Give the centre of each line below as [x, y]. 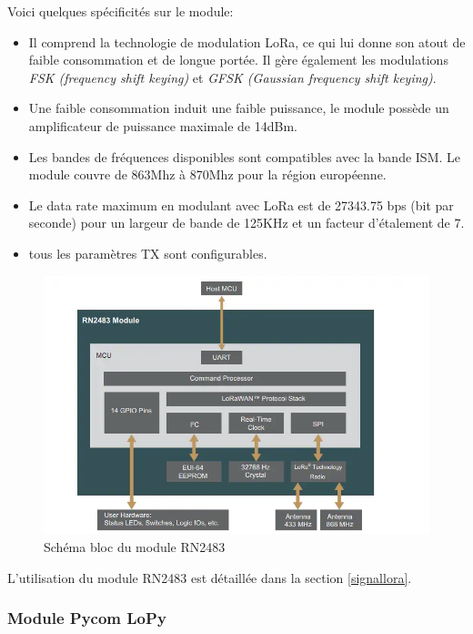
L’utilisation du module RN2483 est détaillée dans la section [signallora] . [210, 577]
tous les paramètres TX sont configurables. [148, 253]
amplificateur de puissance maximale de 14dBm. [163, 125]
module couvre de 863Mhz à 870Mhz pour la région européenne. [207, 174]
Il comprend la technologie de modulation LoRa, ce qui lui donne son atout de [247, 41]
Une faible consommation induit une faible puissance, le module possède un [239, 108]
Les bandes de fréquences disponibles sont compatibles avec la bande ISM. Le [245, 156]
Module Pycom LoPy [87, 618]
